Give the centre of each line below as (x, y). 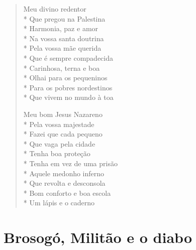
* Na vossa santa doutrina (64, 38)
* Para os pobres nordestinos (68, 87)
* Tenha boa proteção (57, 153)
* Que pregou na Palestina (64, 18)
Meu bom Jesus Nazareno (63, 114)
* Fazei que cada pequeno (63, 134)
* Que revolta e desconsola (64, 183)
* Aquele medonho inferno (64, 173)
